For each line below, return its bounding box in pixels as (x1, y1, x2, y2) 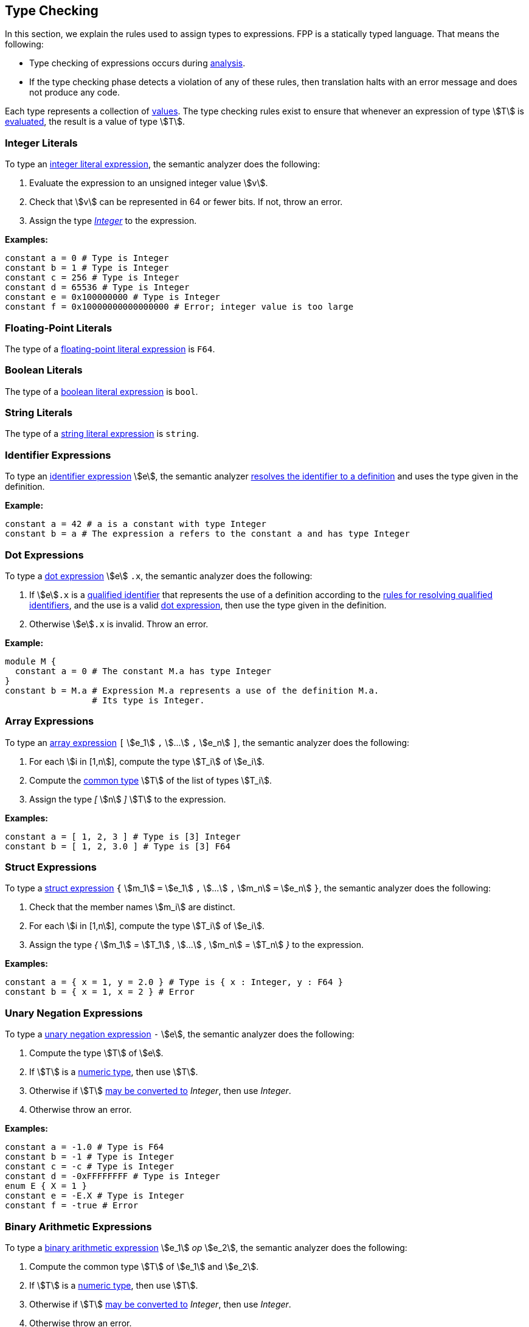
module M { (5, 656, 57, 666)
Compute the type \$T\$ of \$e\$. (29, 1048, 164, 1059)
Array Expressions (5, 715, 94, 728)
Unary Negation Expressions (5, 1006, 143, 1019)
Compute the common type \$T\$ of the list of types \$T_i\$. (29, 775, 272, 785)
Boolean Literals (5, 364, 83, 377)
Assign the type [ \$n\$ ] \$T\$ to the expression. (29, 793, 226, 804)
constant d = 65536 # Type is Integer (5, 282, 190, 293)
